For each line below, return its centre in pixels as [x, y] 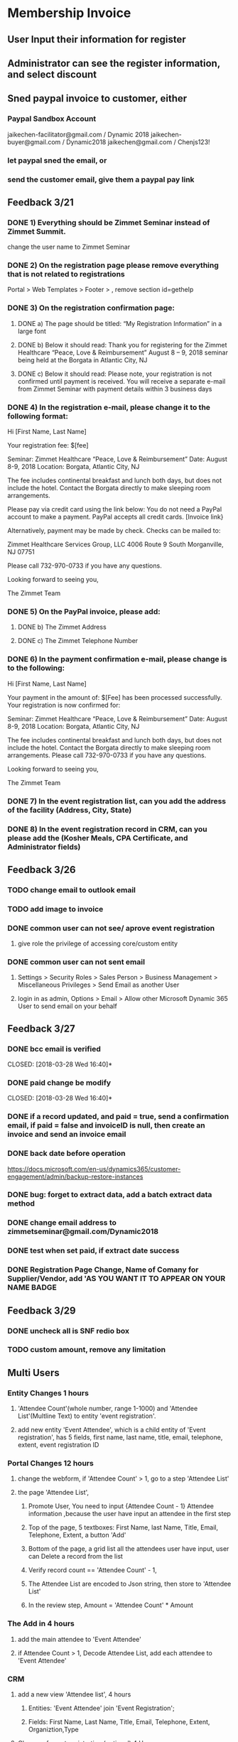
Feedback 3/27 [42, 1028]
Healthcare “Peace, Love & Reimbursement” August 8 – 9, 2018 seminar [123, 352]
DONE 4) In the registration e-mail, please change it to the [109, 407]
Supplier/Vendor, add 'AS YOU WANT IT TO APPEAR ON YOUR [117, 1279]
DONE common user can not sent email [76, 962]
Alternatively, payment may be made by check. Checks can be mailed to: [114, 531]
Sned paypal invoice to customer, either [97, 98]
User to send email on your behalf [67, 1006]
